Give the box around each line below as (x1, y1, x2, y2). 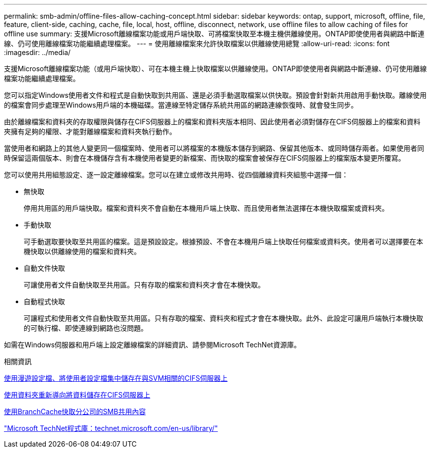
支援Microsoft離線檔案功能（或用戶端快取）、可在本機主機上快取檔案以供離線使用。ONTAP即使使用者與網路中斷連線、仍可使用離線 (4, 64, 427, 73)
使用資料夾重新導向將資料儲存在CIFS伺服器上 (4, 391, 151, 399)
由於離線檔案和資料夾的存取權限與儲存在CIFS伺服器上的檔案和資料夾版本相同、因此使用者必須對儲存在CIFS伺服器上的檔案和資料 (4, 117, 421, 126)
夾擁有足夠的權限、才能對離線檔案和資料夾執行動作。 (4, 127, 176, 136)
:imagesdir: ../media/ (4, 48, 71, 56)
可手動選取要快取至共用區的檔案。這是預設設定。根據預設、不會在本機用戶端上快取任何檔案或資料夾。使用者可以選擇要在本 (24, 237, 423, 246)
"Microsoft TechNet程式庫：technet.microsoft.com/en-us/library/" (4, 424, 218, 432)
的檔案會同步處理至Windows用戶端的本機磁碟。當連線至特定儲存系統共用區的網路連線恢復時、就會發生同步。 (4, 101, 358, 109)
